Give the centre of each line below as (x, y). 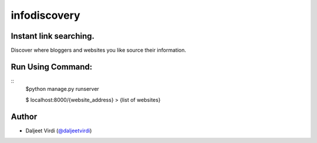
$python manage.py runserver (62, 89)
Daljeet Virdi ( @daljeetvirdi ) (59, 130)
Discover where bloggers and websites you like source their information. (98, 50)
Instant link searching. (53, 36)
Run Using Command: (52, 67)
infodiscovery (45, 15)
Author (24, 116)
